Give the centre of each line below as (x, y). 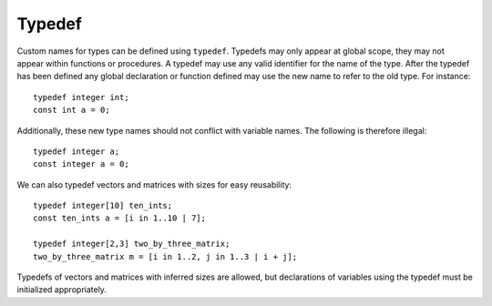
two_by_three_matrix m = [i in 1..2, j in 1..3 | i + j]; (165, 256)
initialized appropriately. (61, 290)
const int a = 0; (72, 110)
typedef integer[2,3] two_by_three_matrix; (132, 244)
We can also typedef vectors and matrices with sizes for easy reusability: (154, 184)
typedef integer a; (77, 151)
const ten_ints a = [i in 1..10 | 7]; (120, 218)
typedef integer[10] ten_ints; (103, 206)
